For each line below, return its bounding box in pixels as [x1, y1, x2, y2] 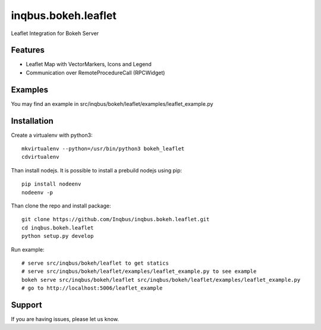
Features [11, 45, 45, 55]
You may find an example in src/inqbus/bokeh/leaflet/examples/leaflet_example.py [11, 100, 213, 107]
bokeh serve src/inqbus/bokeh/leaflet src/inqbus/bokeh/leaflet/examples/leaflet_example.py [21, 276, 301, 283]
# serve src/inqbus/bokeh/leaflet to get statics [21, 259, 169, 266]
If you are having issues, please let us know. [11, 316, 119, 323]
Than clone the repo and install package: [11, 202, 111, 209]
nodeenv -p [21, 189, 53, 196]
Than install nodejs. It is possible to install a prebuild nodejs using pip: [11, 166, 182, 174]
